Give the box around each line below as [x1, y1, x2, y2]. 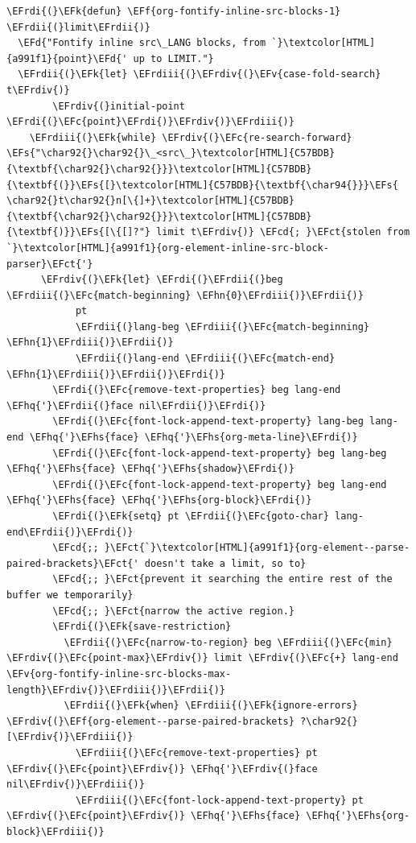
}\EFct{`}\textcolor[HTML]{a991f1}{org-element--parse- [104, 542, 410, 554]
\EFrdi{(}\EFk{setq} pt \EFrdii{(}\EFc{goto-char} [52, 510, 329, 522]
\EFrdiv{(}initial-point [52, 100, 185, 112]
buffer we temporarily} [6, 589, 134, 601]
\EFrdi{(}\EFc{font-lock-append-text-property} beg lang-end [52, 478, 387, 490]
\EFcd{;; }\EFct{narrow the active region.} [52, 605, 294, 617]
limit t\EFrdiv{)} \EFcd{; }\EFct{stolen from [156, 226, 410, 238]
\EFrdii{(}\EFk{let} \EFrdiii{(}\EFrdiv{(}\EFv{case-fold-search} [18, 68, 381, 81]
